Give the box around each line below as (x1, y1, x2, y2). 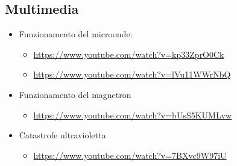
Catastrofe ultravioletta (19, 129, 106, 141)
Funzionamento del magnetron (19, 88, 131, 100)
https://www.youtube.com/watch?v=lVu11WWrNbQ (33, 68, 231, 81)
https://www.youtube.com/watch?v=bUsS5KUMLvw (33, 108, 232, 121)
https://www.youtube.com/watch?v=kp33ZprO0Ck (33, 48, 224, 60)
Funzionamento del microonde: (19, 28, 133, 40)
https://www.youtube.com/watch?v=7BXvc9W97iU (33, 149, 227, 161)
